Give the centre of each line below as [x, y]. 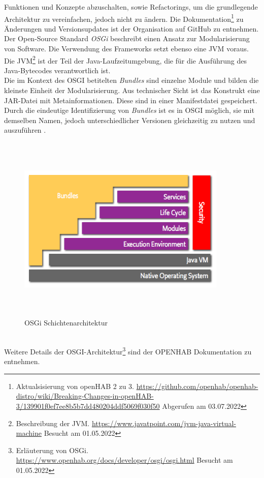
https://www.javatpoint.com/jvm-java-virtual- [164, 423]
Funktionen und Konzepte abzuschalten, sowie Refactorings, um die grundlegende [131, 7]
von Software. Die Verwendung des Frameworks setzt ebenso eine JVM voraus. [126, 49]
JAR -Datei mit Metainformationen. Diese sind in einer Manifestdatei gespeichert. [131, 100]
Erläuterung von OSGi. [52, 450]
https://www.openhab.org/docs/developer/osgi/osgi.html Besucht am [124, 460]
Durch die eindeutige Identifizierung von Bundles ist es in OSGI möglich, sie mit [129, 110]
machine [29, 433]
